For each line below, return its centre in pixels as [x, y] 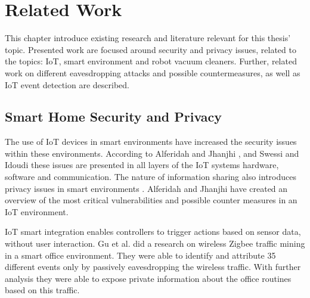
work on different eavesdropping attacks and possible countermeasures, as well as [153, 72]
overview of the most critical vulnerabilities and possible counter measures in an [151, 200]
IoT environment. [37, 211]
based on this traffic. [42, 290]
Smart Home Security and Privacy [114, 117]
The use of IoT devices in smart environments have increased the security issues [151, 142]
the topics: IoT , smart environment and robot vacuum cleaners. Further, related [151, 61]
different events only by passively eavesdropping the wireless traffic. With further [153, 267]
